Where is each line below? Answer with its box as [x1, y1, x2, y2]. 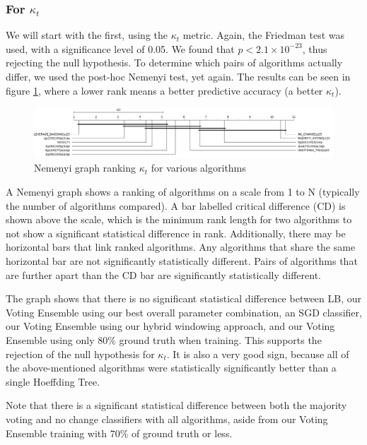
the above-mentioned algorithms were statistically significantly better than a [6, 360, 337, 375]
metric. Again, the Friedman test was [182, 28, 345, 42]
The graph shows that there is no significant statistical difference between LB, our [6, 291, 362, 306]
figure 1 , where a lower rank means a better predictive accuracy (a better [6, 83, 323, 97]
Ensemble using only [6, 332, 95, 347]
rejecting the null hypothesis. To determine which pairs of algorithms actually [6, 55, 343, 70]
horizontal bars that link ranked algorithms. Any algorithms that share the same [6, 239, 356, 254]
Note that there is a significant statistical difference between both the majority [6, 398, 347, 413]
